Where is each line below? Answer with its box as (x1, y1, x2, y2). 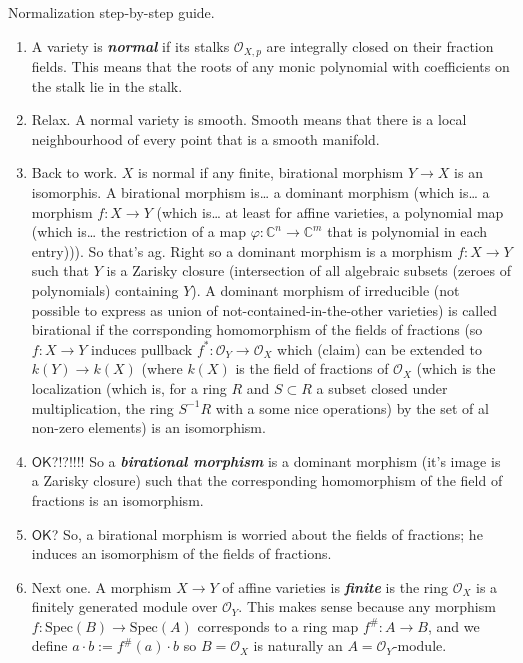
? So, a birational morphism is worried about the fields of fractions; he (51, 523, 483, 544)
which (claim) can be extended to (277, 338, 483, 359)
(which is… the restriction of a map (31, 221, 246, 242)
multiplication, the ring (31, 397, 174, 418)
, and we (427, 615, 480, 636)
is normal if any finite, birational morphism (138, 162, 404, 183)
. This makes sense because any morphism (238, 596, 496, 617)
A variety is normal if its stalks (31, 35, 230, 56)
